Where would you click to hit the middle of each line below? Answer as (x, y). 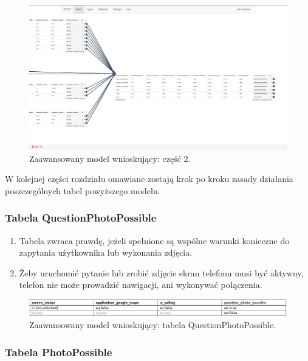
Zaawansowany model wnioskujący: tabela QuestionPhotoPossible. (153, 325)
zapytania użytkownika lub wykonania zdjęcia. (106, 252)
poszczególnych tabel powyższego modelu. (83, 190)
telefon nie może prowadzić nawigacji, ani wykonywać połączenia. (141, 285)
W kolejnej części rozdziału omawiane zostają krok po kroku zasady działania (149, 179)
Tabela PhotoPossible (59, 352)
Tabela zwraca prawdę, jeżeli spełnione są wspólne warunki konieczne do (154, 240)
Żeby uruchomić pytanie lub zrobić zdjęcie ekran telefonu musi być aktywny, (161, 272)
